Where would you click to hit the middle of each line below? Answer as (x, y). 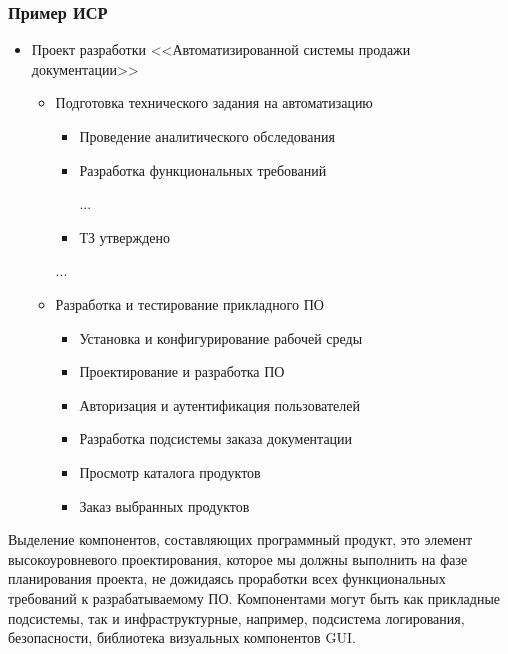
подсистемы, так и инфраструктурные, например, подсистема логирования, (236, 617)
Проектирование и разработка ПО (182, 371)
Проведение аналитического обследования (207, 136)
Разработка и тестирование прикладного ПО (189, 303)
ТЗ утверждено (124, 236)
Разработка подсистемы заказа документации (216, 438)
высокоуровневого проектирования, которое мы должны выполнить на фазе (238, 558)
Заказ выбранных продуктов (164, 505)
